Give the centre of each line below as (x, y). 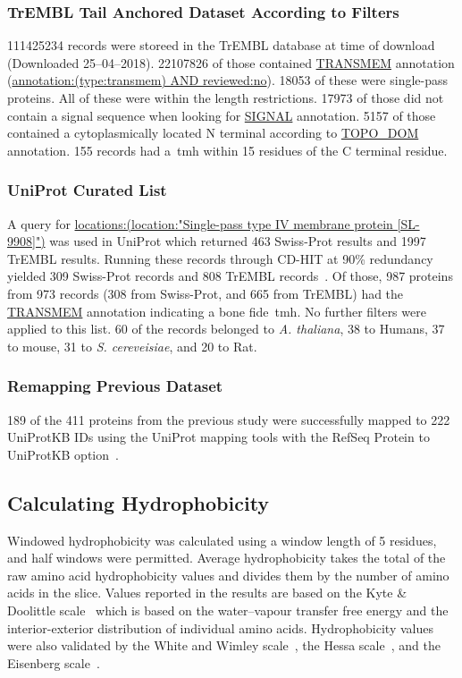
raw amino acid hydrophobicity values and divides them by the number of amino (228, 575)
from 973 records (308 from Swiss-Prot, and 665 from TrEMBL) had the (206, 293)
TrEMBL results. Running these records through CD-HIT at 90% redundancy (220, 258)
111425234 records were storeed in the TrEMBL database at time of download (221, 45)
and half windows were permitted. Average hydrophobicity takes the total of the (227, 558)
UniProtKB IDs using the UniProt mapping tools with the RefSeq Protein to (218, 437)
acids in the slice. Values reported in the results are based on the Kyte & (207, 593)
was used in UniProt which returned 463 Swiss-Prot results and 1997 (238, 241)
